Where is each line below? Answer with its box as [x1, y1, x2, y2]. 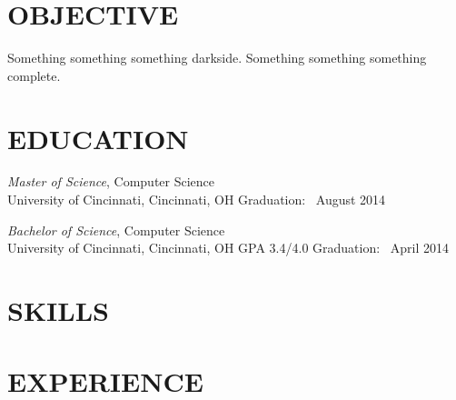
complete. [7, 65, 61, 85]
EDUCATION [7, 119, 189, 156]
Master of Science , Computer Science [7, 172, 215, 191]
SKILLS [7, 292, 109, 328]
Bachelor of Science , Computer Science [7, 220, 225, 239]
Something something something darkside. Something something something [7, 48, 427, 67]
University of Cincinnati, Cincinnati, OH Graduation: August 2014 [7, 190, 386, 209]
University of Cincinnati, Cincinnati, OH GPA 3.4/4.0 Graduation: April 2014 [7, 238, 450, 257]
